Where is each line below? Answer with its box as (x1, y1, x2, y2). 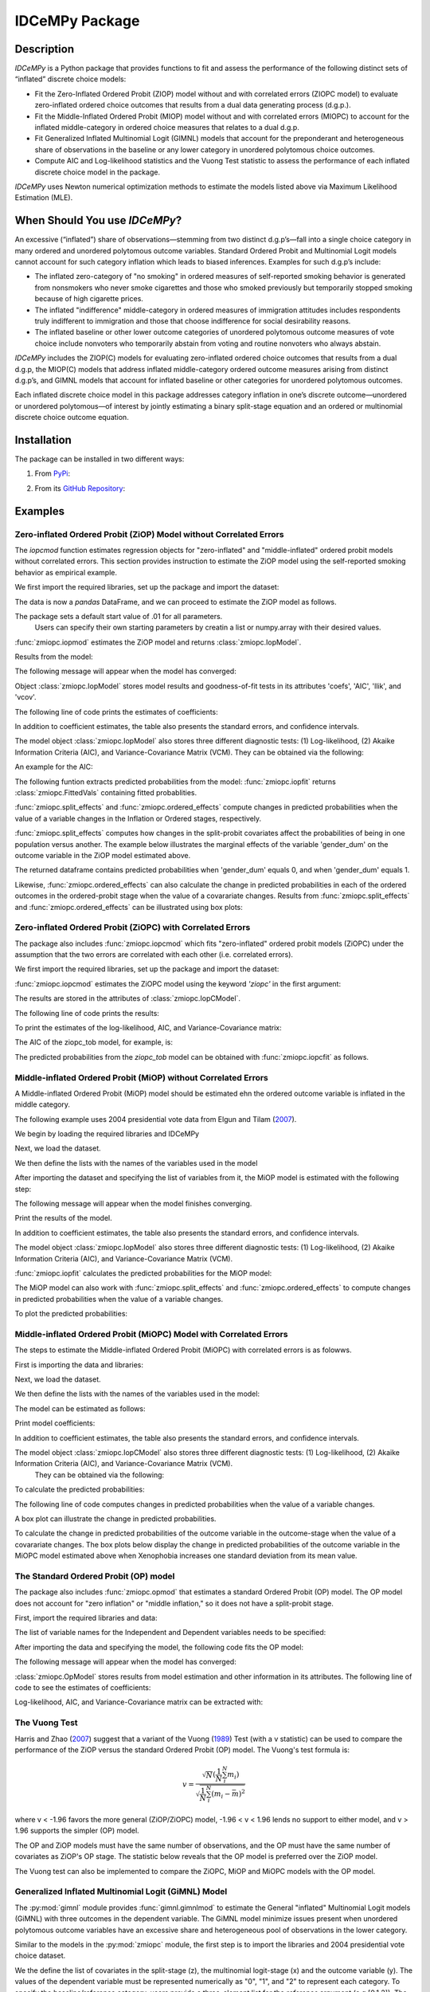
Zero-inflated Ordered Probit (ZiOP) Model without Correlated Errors (14, 528, 284, 539)
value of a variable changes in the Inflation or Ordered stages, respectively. (14, 814, 262, 823)
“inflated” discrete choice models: (14, 74, 127, 84)
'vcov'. (14, 692, 37, 702)
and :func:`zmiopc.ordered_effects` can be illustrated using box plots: (14, 902, 243, 912)
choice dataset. (14, 1951, 66, 1960)
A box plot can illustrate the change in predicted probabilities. (14, 1514, 217, 1523)
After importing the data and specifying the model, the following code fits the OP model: (14, 1642, 304, 1652)
